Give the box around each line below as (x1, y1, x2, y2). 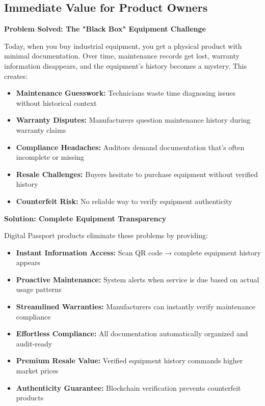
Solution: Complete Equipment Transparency (4, 213, 167, 223)
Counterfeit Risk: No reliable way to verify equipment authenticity (16, 195, 232, 206)
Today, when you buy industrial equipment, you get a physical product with (4, 40, 242, 51)
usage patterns (16, 284, 62, 295)
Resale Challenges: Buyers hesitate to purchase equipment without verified (16, 168, 258, 179)
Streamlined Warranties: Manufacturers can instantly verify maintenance (16, 301, 255, 312)
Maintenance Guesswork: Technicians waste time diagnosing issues (16, 88, 236, 98)
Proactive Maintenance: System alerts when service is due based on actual (16, 274, 259, 284)
